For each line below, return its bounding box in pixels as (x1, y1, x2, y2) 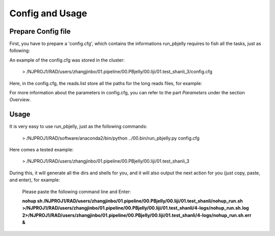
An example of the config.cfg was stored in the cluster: (9, 57, 125, 63)
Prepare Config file (9, 27, 71, 36)
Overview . (9, 97, 31, 103)
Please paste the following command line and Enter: (22, 189, 131, 195)
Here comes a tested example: (9, 147, 74, 153)
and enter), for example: (9, 177, 61, 183)
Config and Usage (9, 8, 88, 19)
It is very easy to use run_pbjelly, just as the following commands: (9, 123, 148, 129)
